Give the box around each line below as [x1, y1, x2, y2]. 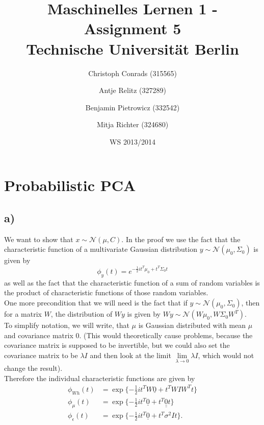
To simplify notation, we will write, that [4, 320, 129, 330]
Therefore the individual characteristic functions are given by [4, 372, 195, 383]
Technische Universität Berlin [26, 38, 239, 59]
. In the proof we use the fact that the [121, 233, 241, 244]
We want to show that [4, 233, 73, 244]
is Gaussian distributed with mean [138, 320, 246, 330]
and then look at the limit [90, 349, 171, 360]
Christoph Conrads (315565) [88, 67, 177, 78]
